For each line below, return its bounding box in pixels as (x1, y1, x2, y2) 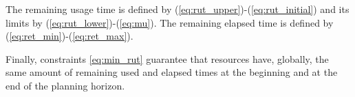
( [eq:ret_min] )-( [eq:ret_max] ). (6, 29, 133, 43)
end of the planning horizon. (6, 78, 125, 92)
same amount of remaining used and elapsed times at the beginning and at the (6, 65, 338, 79)
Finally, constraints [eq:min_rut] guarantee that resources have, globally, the (6, 51, 329, 66)
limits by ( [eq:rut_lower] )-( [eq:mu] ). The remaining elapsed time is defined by (6, 15, 334, 29)
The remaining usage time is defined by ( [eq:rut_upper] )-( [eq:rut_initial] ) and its (6, 2, 349, 16)
